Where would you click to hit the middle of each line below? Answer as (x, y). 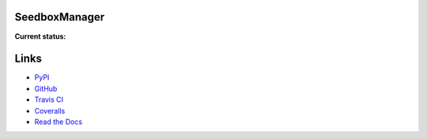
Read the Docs (59, 122)
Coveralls (50, 111)
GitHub (46, 88)
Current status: (40, 36)
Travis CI (49, 100)
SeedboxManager (60, 17)
